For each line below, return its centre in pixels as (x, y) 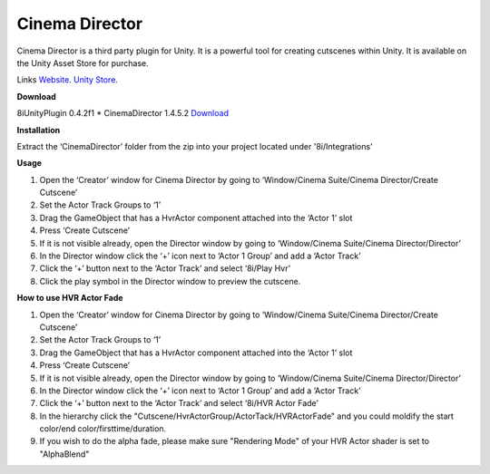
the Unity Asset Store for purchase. (83, 63)
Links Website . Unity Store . (67, 80)
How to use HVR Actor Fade (70, 298)
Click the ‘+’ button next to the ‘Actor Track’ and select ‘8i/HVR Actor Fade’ (179, 403)
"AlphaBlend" (64, 454)
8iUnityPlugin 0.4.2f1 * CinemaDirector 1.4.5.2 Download (122, 113)
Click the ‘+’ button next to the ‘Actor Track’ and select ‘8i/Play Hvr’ (165, 268)
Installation (39, 130)
